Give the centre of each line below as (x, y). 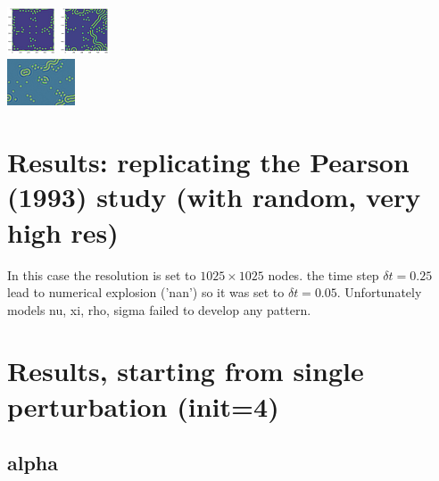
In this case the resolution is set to (102, 274)
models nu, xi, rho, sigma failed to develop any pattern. (159, 309)
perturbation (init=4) (143, 406)
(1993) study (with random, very (214, 197)
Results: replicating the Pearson (208, 162)
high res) (63, 232)
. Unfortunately (379, 292)
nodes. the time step (323, 274)
